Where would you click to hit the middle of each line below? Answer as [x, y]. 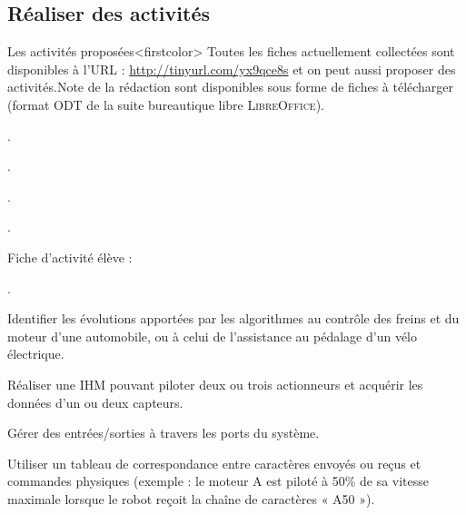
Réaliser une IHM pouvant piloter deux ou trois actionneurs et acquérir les [215, 384]
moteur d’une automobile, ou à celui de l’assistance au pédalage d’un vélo [212, 336]
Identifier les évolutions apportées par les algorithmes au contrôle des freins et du [233, 318]
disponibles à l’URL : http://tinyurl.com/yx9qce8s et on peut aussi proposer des [232, 69]
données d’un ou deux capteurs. [95, 402]
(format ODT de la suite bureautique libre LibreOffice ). [166, 104]
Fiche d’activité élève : [70, 257]
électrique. [36, 354]
